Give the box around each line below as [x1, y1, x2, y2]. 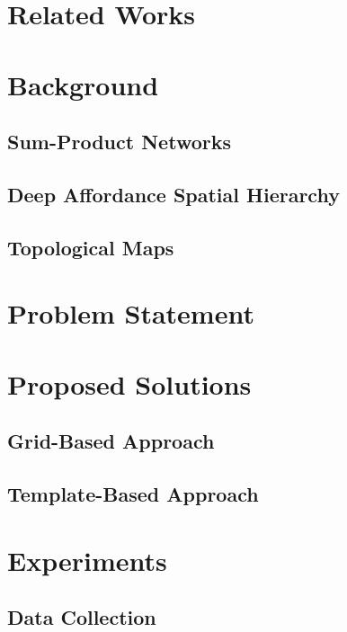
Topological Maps [7, 233, 174, 261]
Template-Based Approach [7, 480, 259, 508]
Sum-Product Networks [7, 128, 231, 156]
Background [7, 66, 159, 102]
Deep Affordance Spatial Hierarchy [7, 180, 340, 208]
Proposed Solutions [7, 365, 252, 402]
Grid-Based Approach [7, 427, 215, 455]
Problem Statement [7, 295, 254, 332]
